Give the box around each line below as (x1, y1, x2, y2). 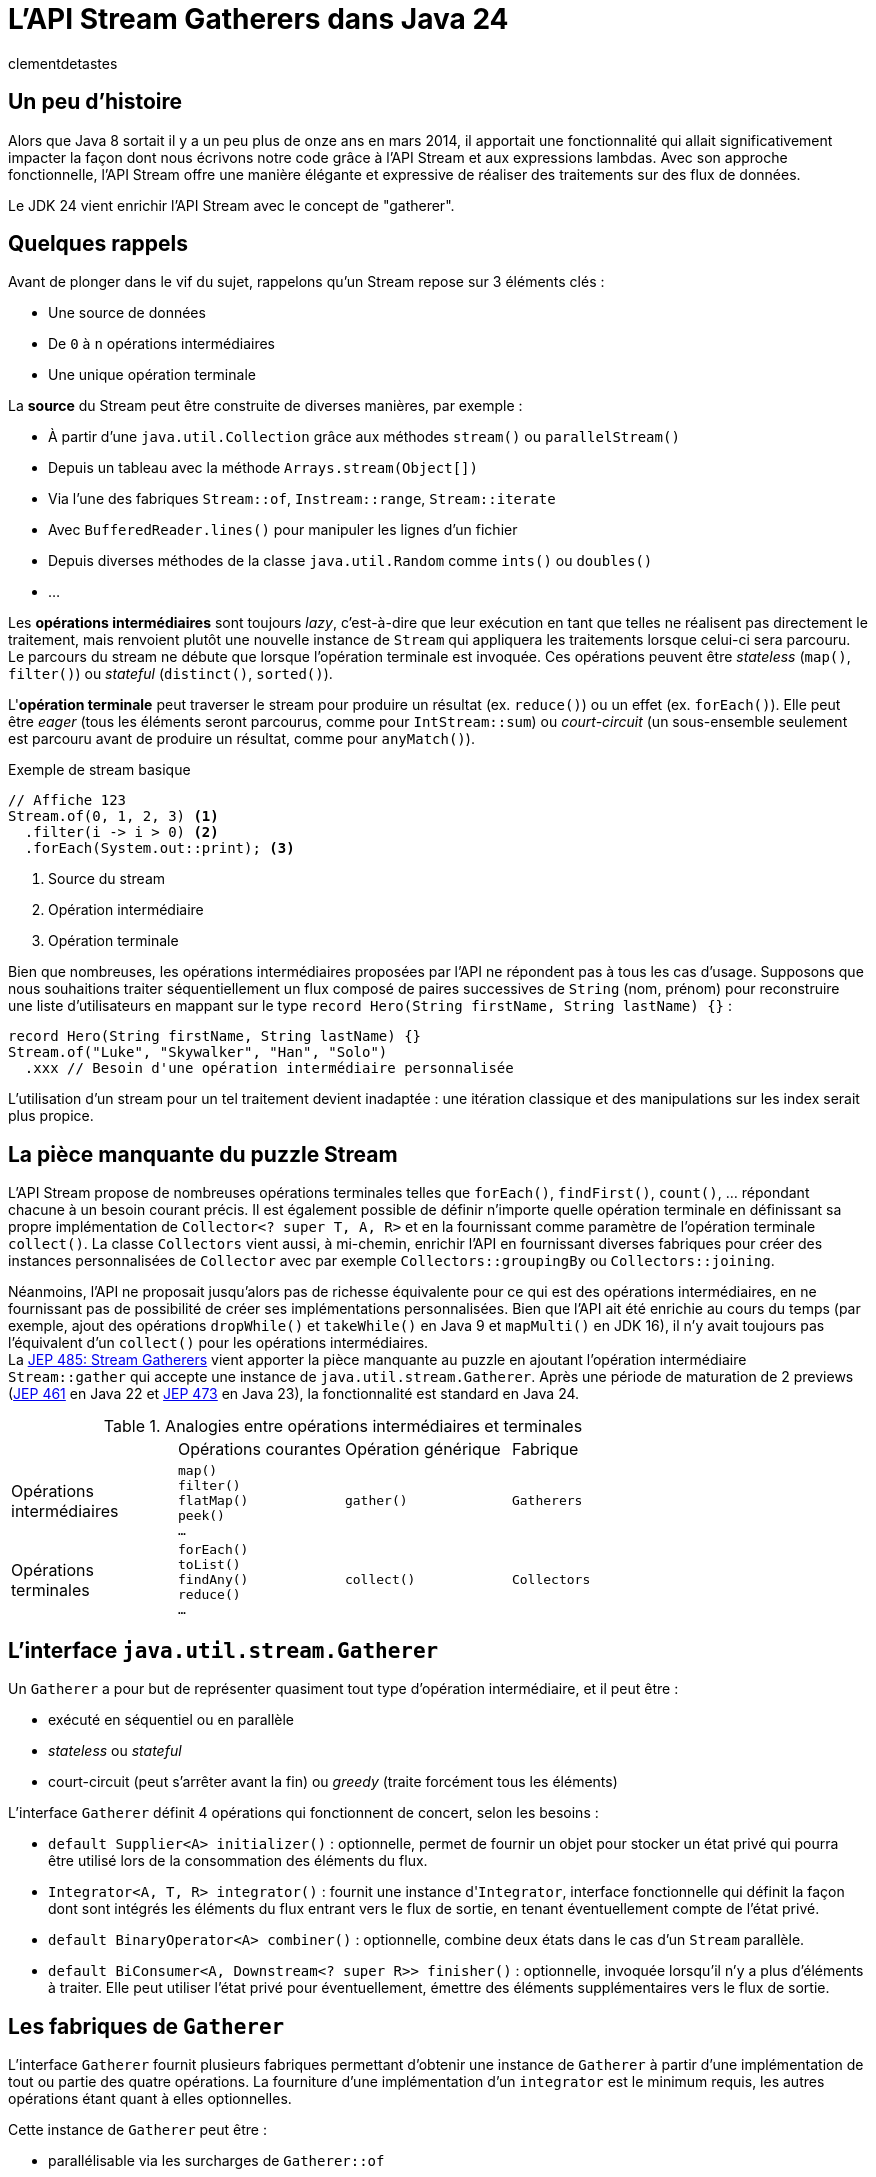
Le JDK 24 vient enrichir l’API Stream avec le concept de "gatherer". (8, 196, 455, 214)
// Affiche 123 (8, 792, 127, 809)
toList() (177, 1557, 241, 1573)
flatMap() (177, 1493, 249, 1509)
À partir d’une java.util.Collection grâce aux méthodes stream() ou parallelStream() (48, 428, 680, 446)
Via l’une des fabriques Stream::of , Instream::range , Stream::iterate (48, 490, 556, 508)
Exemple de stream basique (8, 761, 191, 779)
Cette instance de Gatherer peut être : (8, 2120, 267, 2138)
